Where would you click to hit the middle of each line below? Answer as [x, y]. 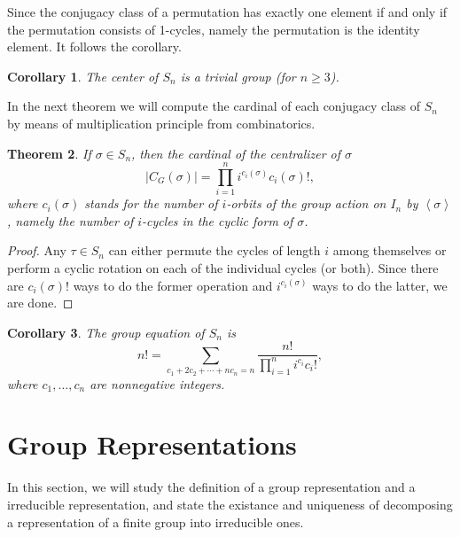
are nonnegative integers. [157, 383]
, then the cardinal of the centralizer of [236, 153]
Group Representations [152, 444]
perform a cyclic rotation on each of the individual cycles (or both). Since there [223, 268]
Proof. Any [37, 250]
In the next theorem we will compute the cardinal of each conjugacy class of [214, 106]
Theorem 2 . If [49, 153]
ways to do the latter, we [380, 285]
